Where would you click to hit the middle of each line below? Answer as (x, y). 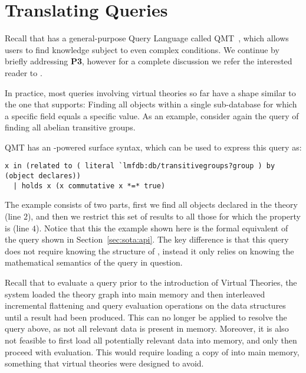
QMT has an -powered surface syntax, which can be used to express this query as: (153, 147)
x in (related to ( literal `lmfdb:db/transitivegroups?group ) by (140, 166)
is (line (17, 228)
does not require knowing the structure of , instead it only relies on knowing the (149, 251)
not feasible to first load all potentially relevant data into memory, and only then (151, 340)
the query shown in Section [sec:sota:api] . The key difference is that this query (147, 239)
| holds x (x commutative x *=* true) (89, 186)
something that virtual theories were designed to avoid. (104, 363)
